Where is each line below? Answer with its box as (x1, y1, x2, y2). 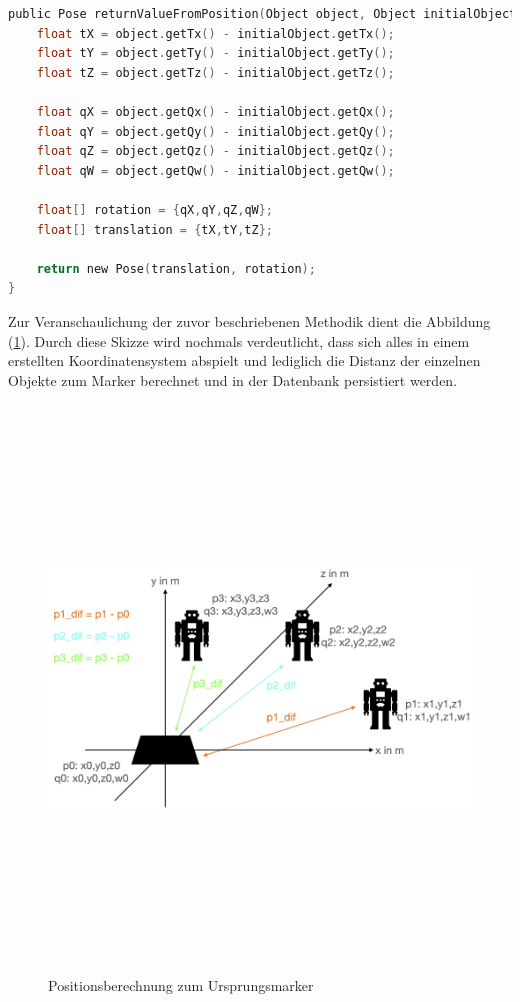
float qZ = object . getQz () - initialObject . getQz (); (36, 144, 395, 159)
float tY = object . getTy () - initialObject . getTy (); (36, 46, 395, 61)
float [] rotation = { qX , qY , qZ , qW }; (36, 202, 274, 217)
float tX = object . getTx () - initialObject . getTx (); (36, 26, 395, 41)
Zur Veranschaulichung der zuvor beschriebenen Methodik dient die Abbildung (8, 310, 491, 331)
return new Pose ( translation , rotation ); (36, 261, 316, 276)
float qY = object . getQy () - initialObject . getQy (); (36, 124, 395, 139)
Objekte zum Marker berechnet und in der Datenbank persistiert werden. (8, 369, 458, 390)
